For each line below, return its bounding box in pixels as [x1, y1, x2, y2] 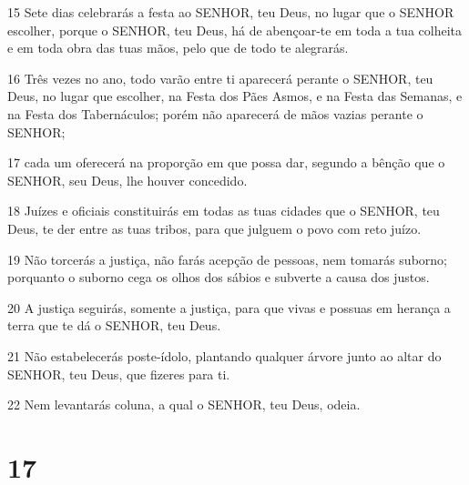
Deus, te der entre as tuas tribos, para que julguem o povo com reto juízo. [7, 218, 422, 237]
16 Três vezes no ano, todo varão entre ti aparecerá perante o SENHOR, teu [7, 68, 433, 87]
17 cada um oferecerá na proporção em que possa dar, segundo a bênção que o [7, 153, 445, 172]
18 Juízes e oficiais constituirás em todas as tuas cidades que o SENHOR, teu [7, 201, 440, 220]
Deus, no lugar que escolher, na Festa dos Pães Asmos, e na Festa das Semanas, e [7, 86, 463, 106]
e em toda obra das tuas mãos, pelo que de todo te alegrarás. [7, 38, 349, 57]
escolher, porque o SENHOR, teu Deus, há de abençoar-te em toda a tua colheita [7, 20, 462, 39]
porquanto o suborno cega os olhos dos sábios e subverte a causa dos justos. [7, 268, 430, 287]
